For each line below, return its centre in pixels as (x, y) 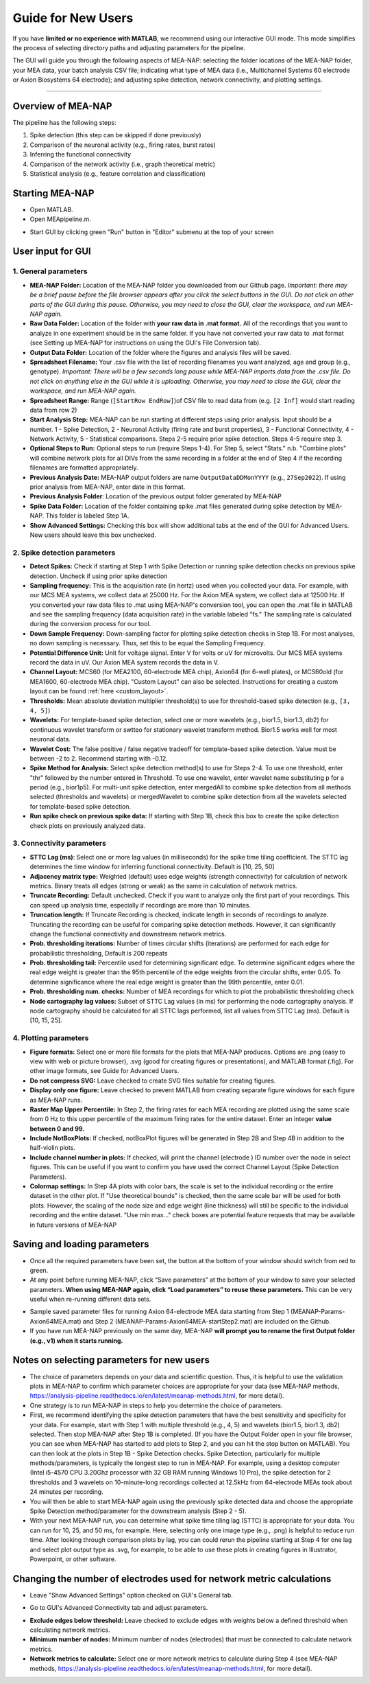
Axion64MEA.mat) (56, 1321)
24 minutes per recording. (66, 1492)
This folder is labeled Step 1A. (87, 516)
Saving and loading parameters (81, 1244)
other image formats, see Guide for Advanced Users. (104, 1071)
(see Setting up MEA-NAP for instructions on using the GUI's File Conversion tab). (146, 343)
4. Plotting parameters (51, 1038)
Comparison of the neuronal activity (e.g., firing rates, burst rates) (123, 145)
